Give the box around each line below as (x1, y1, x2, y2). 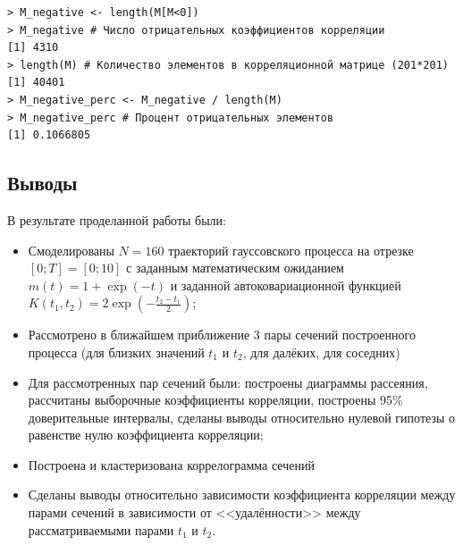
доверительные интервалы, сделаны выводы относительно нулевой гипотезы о (28, 407, 456, 426)
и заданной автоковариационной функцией (170, 275, 401, 294)
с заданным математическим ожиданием (126, 258, 344, 277)
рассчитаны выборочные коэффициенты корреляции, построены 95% (28, 390, 403, 409)
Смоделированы (28, 240, 114, 259)
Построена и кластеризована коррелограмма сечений (28, 455, 315, 474)
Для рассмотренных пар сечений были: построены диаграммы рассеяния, (28, 373, 428, 391)
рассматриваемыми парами (28, 520, 174, 539)
